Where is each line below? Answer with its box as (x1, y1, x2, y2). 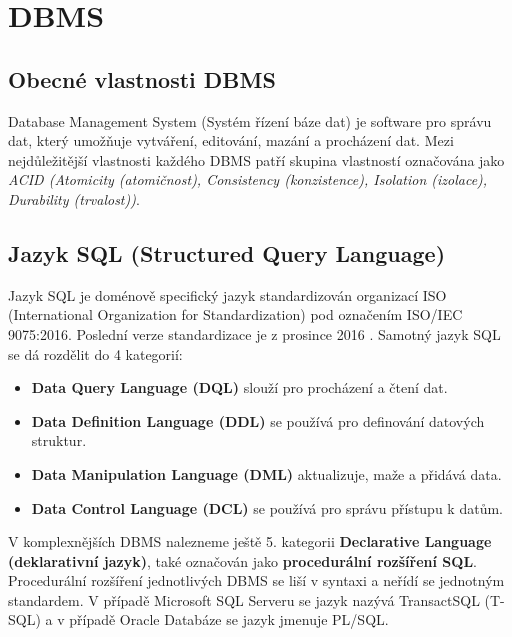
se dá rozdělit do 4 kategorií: (8, 343, 183, 364)
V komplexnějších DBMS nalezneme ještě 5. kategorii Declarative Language (8, 531, 492, 552)
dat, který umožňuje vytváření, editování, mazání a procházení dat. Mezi (8, 130, 454, 151)
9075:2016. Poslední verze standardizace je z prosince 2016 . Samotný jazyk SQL (8, 323, 501, 344)
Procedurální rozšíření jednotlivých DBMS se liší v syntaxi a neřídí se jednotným (8, 570, 505, 591)
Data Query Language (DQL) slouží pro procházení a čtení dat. (31, 377, 448, 398)
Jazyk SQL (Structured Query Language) (8, 237, 446, 268)
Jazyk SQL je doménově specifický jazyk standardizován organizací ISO (8, 284, 447, 305)
